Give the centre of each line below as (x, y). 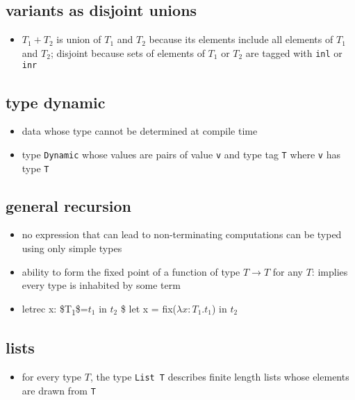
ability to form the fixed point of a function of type (131, 271)
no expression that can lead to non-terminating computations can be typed (182, 234)
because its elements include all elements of (241, 39)
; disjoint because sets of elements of (127, 52)
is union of (79, 39)
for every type (52, 377)
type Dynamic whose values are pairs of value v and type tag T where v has (181, 154)
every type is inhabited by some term (101, 285)
